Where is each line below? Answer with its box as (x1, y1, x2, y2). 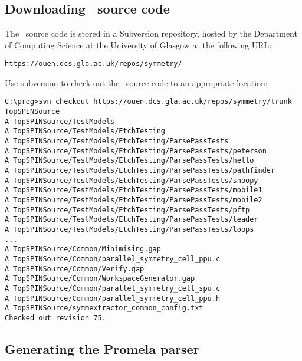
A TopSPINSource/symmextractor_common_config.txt (5, 304, 203, 313)
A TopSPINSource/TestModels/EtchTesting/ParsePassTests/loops (5, 225, 254, 234)
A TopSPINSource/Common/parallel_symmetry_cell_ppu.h (5, 294, 221, 303)
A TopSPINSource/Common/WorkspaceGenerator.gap (5, 274, 195, 283)
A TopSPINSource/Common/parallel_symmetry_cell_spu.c (5, 284, 221, 293)
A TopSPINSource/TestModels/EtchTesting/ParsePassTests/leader (5, 215, 258, 224)
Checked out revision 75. (5, 313, 106, 322)
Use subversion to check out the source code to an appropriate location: (5, 76, 268, 88)
